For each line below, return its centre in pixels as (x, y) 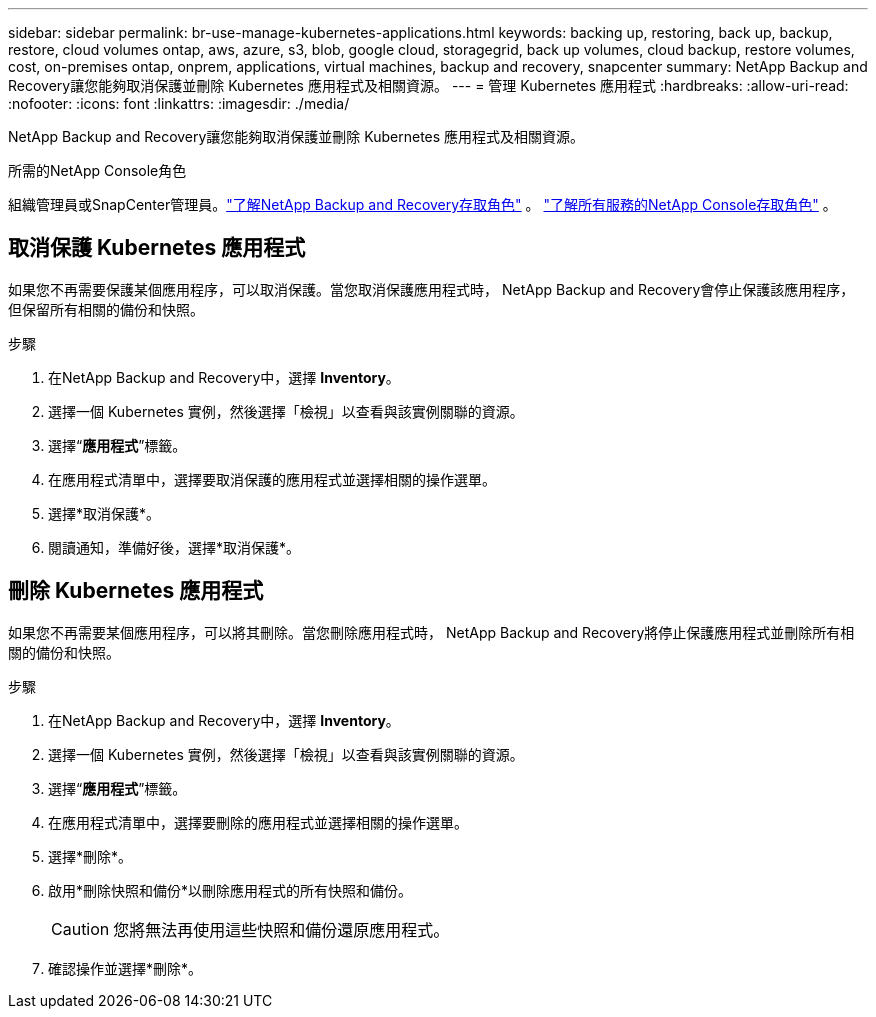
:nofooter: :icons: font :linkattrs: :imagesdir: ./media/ (179, 103)
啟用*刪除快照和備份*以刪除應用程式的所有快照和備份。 (230, 890)
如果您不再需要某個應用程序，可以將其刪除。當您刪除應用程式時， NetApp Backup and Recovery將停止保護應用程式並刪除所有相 (431, 632)
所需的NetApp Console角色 (97, 170)
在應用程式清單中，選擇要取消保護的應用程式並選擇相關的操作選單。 (272, 479)
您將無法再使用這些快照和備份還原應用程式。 (281, 929)
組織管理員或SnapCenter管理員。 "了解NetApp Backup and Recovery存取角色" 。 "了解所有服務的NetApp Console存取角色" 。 (422, 204)
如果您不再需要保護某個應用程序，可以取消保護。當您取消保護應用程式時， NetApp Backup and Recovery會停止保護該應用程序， (431, 289)
